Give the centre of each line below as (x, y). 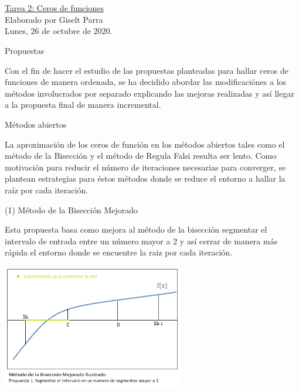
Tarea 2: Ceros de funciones (54, 8)
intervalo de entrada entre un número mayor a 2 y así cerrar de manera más (141, 241)
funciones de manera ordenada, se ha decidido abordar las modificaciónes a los (146, 82)
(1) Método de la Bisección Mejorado (72, 209)
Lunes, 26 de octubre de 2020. (59, 31)
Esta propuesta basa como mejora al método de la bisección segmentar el (136, 229)
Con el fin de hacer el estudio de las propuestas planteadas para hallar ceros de (147, 70)
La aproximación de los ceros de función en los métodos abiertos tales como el (145, 144)
